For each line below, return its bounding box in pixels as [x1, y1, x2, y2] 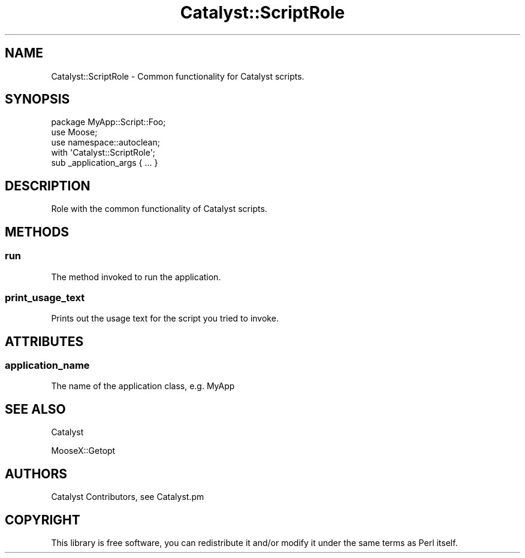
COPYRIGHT [5, 512, 80, 527]
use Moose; [51, 127, 98, 138]
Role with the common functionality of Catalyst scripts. [51, 204, 267, 214]
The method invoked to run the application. [51, 271, 221, 282]
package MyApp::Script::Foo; [51, 117, 166, 128]
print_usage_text [5, 291, 85, 304]
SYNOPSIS [5, 92, 70, 107]
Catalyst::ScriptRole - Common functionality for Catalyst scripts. [51, 71, 304, 81]
